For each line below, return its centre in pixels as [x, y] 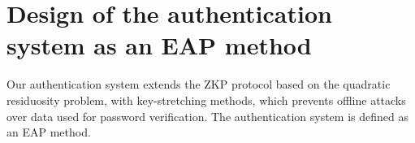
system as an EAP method [159, 45]
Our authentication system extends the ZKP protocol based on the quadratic [199, 84]
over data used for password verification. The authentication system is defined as [207, 116]
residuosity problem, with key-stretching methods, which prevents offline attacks [206, 100]
